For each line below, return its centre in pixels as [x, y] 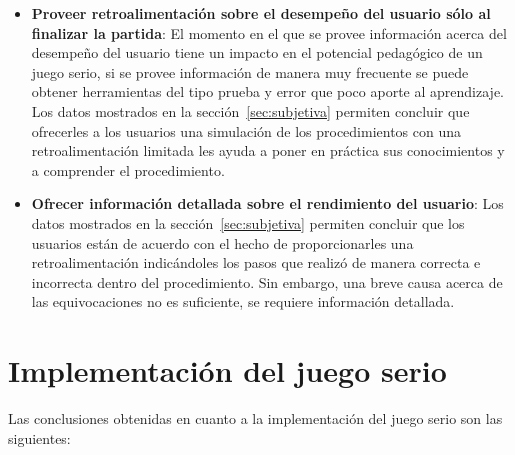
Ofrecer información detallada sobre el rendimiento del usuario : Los [267, 203]
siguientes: [39, 437]
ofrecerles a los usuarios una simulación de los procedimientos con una [246, 130]
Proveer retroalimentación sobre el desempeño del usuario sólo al [261, 13]
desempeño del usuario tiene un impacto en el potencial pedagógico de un [257, 52]
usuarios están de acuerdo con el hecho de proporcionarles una [222, 242]
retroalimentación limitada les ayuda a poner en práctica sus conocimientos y [268, 150]
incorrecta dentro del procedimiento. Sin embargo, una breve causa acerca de [267, 281]
